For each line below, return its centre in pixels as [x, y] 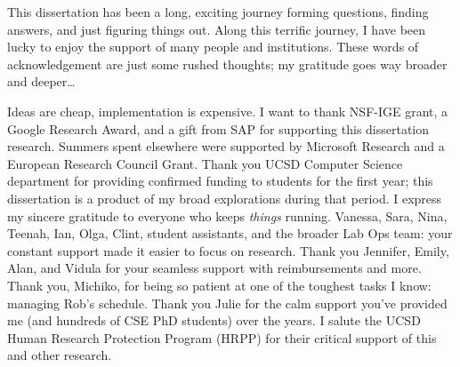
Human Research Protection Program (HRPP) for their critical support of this [222, 337]
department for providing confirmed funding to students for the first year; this [220, 181]
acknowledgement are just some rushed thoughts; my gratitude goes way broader [227, 64]
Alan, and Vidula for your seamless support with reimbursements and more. [214, 268]
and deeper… [41, 81]
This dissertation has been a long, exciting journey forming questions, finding [218, 12]
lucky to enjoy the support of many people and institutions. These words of [213, 47]
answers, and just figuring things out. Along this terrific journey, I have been [217, 29]
